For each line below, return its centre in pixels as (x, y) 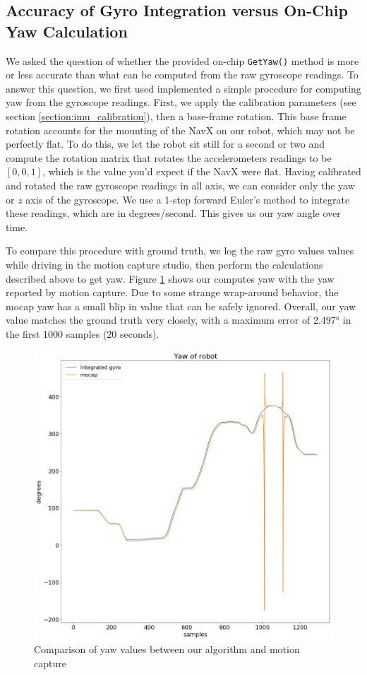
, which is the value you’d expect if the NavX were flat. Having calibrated (202, 171)
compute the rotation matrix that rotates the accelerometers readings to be (169, 157)
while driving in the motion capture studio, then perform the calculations (164, 264)
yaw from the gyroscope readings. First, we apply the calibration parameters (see (181, 102)
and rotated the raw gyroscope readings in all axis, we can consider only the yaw (180, 185)
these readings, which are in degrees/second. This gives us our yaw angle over (173, 213)
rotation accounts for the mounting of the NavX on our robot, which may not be (180, 130)
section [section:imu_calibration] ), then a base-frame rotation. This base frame (176, 116)
